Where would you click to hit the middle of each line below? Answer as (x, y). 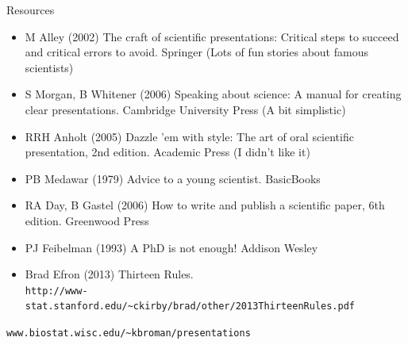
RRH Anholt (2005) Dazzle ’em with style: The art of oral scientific (189, 136)
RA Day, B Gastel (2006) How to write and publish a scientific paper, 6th (205, 205)
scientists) (49, 67)
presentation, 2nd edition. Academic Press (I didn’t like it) (167, 152)
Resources (31, 10)
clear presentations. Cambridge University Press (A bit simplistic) (185, 109)
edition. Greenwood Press (87, 220)
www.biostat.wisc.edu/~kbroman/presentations (129, 333)
